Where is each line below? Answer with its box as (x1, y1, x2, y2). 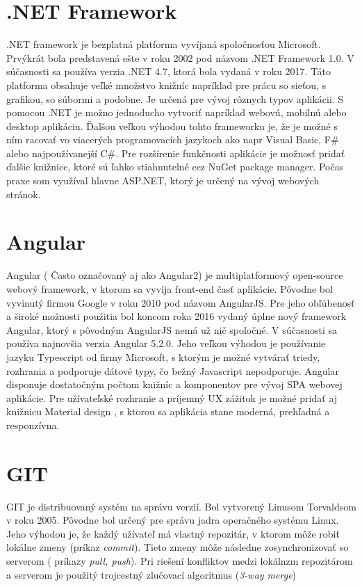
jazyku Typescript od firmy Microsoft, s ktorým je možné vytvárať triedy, (6, 349, 320, 364)
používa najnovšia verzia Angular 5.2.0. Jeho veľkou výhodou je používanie (6, 336, 326, 351)
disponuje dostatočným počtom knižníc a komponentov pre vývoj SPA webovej (6, 377, 343, 392)
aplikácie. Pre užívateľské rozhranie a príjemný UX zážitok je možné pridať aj (6, 390, 338, 405)
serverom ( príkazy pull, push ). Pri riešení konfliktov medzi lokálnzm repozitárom (6, 554, 353, 568)
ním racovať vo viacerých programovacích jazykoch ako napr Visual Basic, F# (6, 132, 339, 147)
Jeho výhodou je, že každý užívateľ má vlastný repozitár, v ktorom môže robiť (6, 526, 340, 540)
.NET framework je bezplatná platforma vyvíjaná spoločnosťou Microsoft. (6, 37, 321, 51)
